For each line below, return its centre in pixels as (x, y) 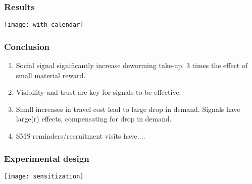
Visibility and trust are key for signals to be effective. (98, 92)
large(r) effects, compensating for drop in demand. (94, 119)
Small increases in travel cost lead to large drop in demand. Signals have (128, 109)
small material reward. (51, 75)
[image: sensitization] (44, 176)
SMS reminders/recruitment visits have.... (81, 136)
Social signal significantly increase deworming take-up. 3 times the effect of (132, 65)
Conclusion (27, 46)
